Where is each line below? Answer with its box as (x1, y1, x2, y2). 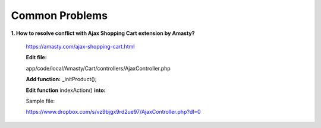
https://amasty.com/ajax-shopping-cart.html (26, 43, 135, 50)
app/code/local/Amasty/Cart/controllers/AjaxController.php (26, 65, 171, 72)
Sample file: (26, 97, 55, 104)
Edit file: (26, 54, 47, 61)
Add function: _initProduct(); (26, 76, 97, 83)
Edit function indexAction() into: (26, 87, 106, 94)
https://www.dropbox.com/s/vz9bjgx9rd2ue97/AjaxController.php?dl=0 (26, 108, 202, 116)
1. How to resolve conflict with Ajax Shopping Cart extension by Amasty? (11, 30, 196, 37)
